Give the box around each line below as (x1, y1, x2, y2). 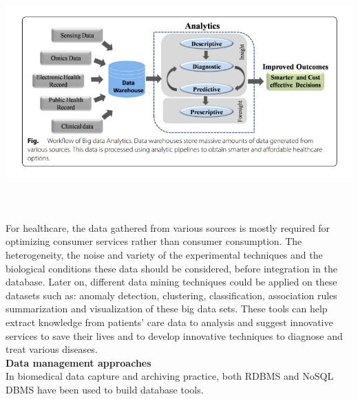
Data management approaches (6, 355, 151, 369)
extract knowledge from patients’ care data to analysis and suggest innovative (6, 314, 333, 329)
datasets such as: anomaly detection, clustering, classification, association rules (6, 288, 337, 302)
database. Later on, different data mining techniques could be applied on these (6, 274, 337, 289)
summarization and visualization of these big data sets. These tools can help (6, 301, 328, 316)
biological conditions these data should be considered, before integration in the (6, 261, 337, 275)
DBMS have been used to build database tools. (6, 382, 204, 396)
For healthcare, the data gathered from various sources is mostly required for (6, 220, 330, 235)
